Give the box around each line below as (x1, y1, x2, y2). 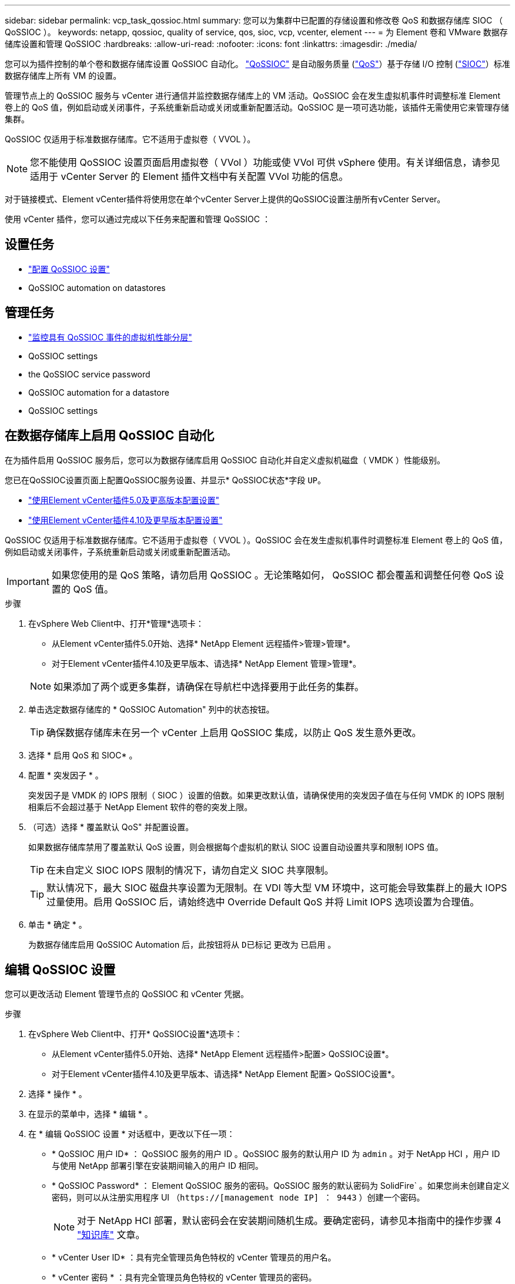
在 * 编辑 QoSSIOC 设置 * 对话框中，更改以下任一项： (28, 1129, 235, 1139)
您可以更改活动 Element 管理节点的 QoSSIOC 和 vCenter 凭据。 (5, 989, 249, 999)
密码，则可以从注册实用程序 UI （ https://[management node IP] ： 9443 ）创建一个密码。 (52, 1192, 425, 1203)
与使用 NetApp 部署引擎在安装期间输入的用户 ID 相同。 (52, 1161, 263, 1171)
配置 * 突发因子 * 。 (28, 770, 103, 780)
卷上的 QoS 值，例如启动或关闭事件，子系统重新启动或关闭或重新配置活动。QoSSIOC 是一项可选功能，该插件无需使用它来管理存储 (5, 102, 509, 112)
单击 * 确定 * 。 (28, 919, 87, 929)
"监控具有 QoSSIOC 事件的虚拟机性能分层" (28, 332, 192, 342)
